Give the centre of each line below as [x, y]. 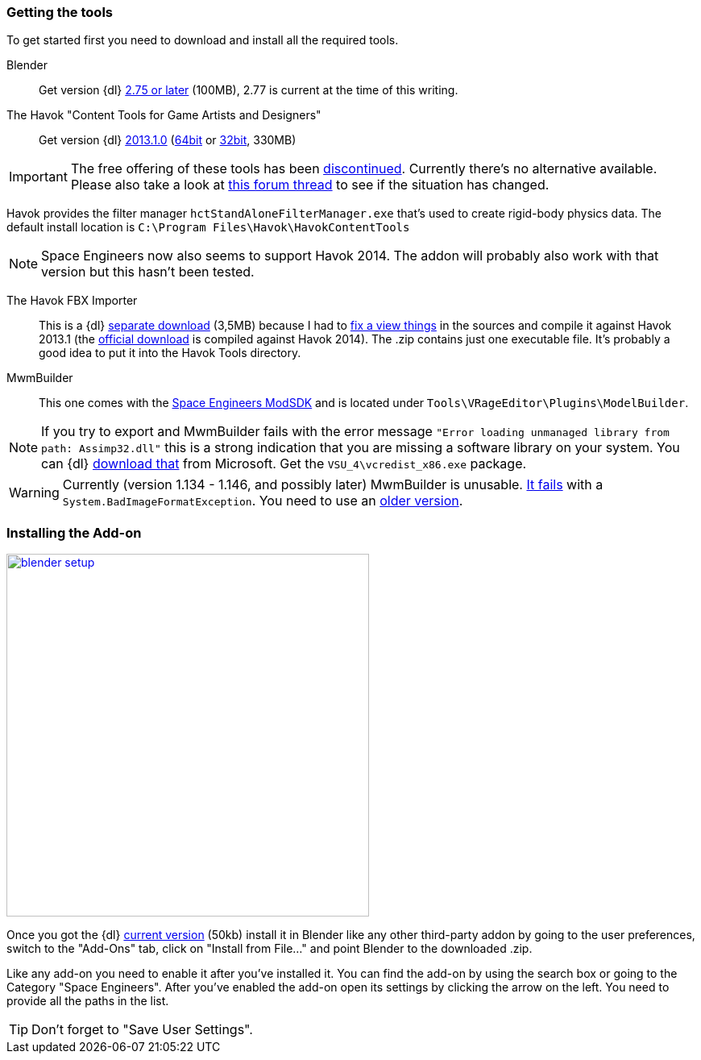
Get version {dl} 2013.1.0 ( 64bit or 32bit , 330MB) [168, 140]
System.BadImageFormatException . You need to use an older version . [263, 501]
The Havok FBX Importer [72, 301]
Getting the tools [60, 12]
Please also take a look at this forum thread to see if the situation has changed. [310, 185]
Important [38, 177]
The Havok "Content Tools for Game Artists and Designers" [164, 115]
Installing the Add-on [74, 532]
